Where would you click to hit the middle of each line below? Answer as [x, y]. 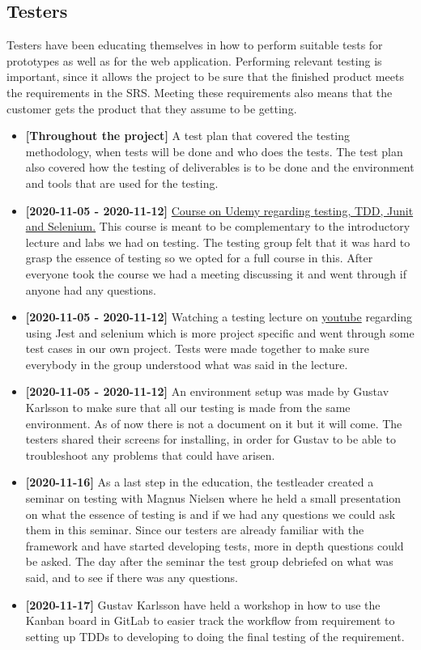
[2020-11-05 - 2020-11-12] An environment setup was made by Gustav [207, 391]
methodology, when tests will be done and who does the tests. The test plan [214, 151]
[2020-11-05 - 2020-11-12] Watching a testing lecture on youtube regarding [219, 317]
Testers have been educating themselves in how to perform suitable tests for [195, 45]
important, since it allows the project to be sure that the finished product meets [205, 76]
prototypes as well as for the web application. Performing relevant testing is [194, 60]
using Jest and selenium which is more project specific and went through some [220, 332]
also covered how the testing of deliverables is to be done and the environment [220, 167]
